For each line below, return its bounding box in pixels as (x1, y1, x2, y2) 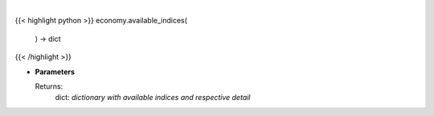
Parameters (35, 66, 76, 76)
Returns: (35, 81, 63, 91)
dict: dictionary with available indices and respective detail (55, 93, 251, 102)
